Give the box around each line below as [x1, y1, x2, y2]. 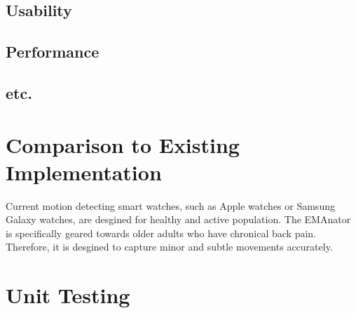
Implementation [6, 157, 162, 186]
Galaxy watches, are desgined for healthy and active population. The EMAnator [6, 212, 351, 227]
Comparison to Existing [6, 130, 240, 159]
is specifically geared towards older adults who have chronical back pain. [6, 225, 317, 240]
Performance [6, 41, 100, 62]
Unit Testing [6, 281, 130, 309]
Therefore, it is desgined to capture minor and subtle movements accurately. [6, 239, 333, 254]
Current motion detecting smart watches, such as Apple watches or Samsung [6, 198, 335, 213]
